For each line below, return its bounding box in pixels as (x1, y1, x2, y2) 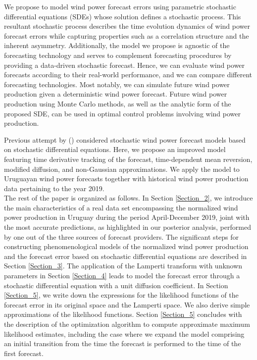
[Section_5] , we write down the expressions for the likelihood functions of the (4, 290, 239, 300)
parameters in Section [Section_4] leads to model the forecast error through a (4, 270, 240, 281)
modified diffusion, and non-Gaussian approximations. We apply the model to (4, 163, 240, 174)
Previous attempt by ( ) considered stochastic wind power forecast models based (4, 134, 246, 145)
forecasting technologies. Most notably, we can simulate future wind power (4, 79, 230, 89)
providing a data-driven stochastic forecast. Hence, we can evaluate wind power (4, 59, 245, 70)
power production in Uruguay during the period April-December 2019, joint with (4, 212, 250, 222)
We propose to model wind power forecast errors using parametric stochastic (4, 1, 236, 11)
